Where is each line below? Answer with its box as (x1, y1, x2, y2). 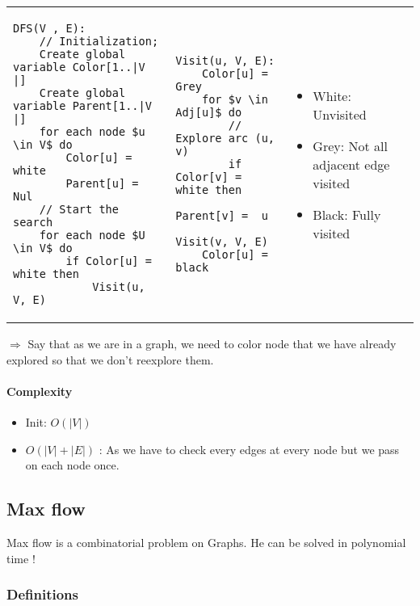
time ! (6, 549, 36, 566)
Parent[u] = (65, 177, 139, 190)
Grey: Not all (313, 136, 388, 155)
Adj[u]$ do (175, 106, 242, 119)
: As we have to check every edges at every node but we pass (99, 440, 400, 457)
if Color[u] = (65, 255, 152, 267)
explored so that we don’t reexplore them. (6, 351, 214, 368)
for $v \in (202, 93, 268, 106)
